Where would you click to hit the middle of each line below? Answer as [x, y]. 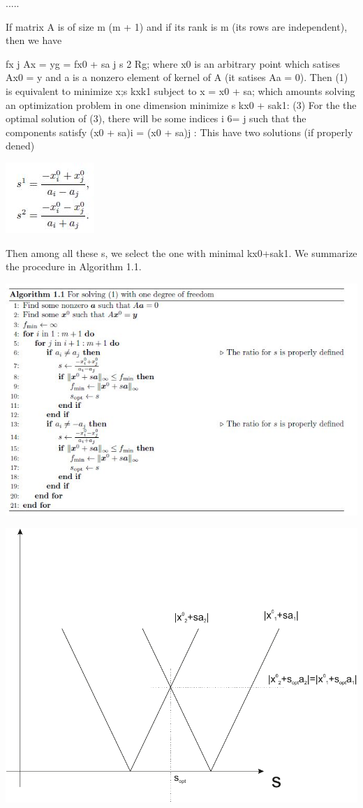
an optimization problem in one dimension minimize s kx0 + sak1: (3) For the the [181, 104]
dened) [20, 146]
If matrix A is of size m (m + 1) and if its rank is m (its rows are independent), [177, 26]
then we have [34, 40]
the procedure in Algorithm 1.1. [74, 266]
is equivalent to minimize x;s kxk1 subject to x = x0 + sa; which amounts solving [180, 90]
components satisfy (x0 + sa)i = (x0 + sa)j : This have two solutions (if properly [179, 132]
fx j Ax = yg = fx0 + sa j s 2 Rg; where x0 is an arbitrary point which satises [173, 63]
